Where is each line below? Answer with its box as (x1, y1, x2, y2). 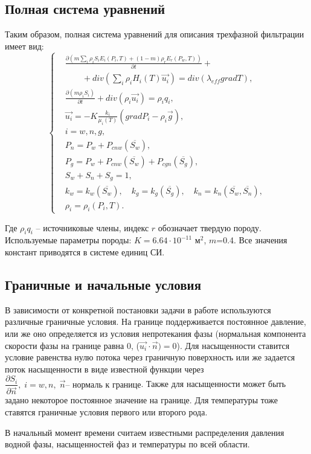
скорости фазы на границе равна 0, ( (5, 339, 139, 351)
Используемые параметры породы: (5, 234, 132, 246)
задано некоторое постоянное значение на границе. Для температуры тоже (5, 394, 278, 406)
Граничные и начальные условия (5, 275, 202, 293)
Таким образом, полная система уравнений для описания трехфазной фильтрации (5, 28, 304, 40)
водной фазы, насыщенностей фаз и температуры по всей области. (5, 438, 250, 450)
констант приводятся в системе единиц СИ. (5, 245, 165, 258)
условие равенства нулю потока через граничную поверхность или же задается (5, 351, 295, 363)
